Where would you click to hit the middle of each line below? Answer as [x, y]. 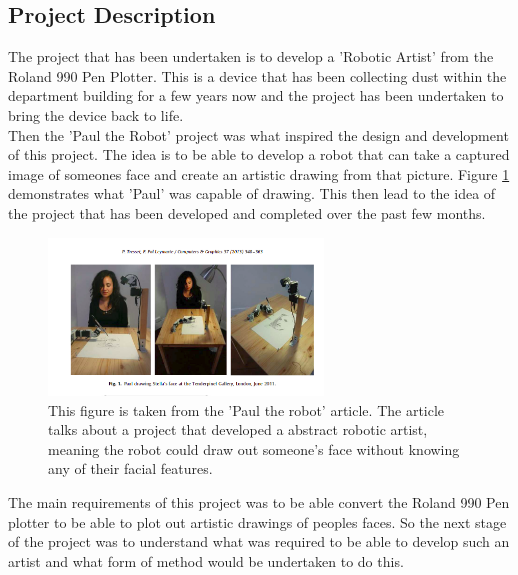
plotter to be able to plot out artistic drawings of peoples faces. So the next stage [257, 521]
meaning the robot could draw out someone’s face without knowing [254, 448]
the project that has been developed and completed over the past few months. [247, 212]
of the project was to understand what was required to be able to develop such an [259, 541]
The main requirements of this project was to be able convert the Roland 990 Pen [259, 501]
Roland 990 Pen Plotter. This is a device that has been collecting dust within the [257, 75]
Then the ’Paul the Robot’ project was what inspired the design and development [258, 134]
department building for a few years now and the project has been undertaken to [256, 95]
